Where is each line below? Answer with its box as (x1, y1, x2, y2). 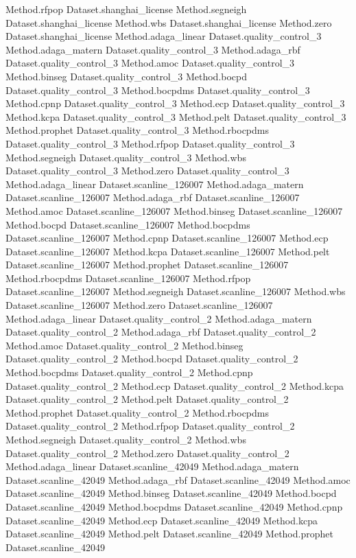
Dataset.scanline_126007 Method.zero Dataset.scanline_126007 (5, 298, 273, 312)
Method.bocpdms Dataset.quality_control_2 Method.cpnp (5, 365, 253, 380)
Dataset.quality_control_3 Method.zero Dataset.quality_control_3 (5, 163, 289, 178)
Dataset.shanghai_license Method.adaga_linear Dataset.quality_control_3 (5, 29, 322, 43)
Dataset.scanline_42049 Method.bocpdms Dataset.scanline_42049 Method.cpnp (5, 499, 343, 513)
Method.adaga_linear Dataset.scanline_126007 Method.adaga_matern (5, 176, 304, 191)
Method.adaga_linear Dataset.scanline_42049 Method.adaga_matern (5, 459, 299, 474)
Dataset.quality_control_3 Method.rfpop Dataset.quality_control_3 (5, 136, 295, 150)
